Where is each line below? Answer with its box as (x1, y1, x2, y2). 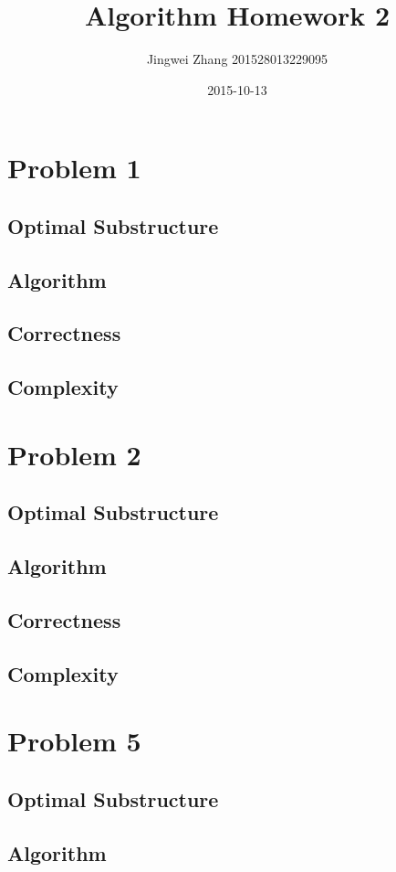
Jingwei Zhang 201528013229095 (146, 49, 328, 69)
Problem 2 (7, 435, 141, 473)
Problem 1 (7, 149, 141, 186)
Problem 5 (7, 722, 141, 760)
